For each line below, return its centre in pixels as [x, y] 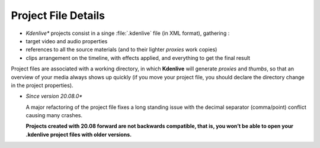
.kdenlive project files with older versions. [79, 134]
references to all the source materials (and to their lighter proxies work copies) [121, 50]
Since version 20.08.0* [54, 96]
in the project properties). [42, 85]
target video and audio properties [67, 41]
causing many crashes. [54, 115]
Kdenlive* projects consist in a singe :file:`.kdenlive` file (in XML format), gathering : [128, 33]
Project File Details [58, 15]
